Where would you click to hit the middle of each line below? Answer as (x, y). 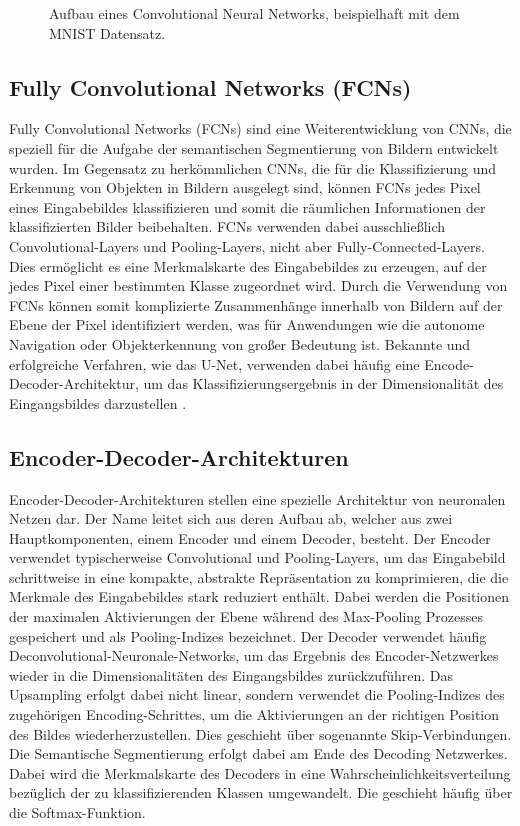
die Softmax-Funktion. (77, 812)
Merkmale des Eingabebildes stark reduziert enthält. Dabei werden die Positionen (259, 596)
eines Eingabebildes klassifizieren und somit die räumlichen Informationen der (247, 206)
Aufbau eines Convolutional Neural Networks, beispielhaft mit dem (254, 13)
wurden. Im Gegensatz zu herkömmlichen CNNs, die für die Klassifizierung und (253, 167)
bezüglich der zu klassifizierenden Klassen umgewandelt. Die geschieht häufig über (261, 792)
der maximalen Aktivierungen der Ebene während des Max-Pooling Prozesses (246, 616)
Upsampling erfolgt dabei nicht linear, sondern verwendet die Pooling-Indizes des (257, 694)
